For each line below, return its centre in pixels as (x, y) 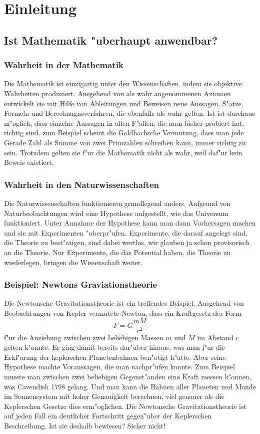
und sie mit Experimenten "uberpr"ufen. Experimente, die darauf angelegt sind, (126, 232)
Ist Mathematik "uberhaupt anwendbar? (111, 40)
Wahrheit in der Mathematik (64, 65)
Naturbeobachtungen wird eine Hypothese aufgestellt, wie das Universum (116, 213)
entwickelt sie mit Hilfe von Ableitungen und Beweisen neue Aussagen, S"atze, (124, 103)
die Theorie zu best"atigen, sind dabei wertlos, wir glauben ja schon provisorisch (127, 242)
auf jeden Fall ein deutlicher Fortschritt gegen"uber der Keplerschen (108, 416)
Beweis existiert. (29, 162)
